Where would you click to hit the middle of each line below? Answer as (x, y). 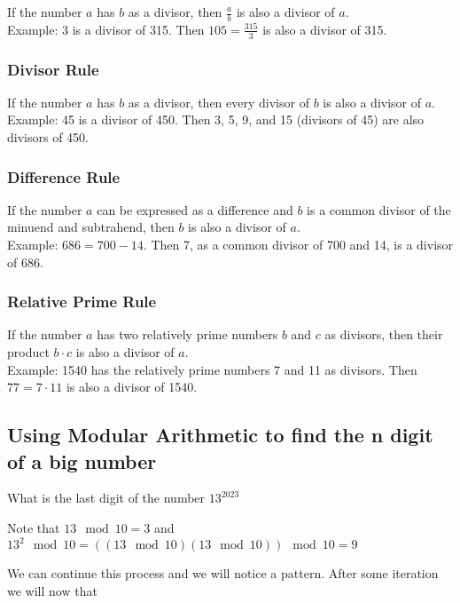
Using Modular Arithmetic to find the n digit (220, 435)
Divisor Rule (53, 69)
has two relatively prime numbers (187, 334)
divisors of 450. (48, 137)
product (28, 352)
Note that (34, 528)
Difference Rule (64, 176)
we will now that (52, 590)
